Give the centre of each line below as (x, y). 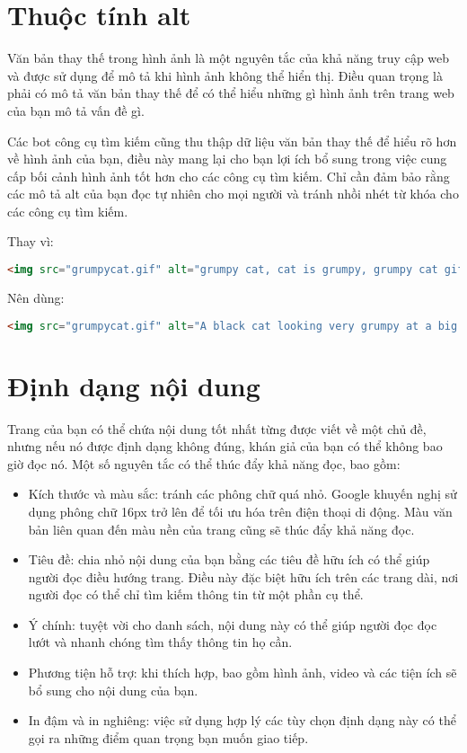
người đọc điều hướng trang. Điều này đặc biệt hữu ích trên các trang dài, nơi (243, 576)
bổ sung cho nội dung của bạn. (113, 690)
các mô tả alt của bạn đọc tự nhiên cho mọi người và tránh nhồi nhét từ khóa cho (233, 194)
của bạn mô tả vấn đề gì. (76, 110)
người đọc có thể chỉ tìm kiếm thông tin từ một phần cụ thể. (196, 594)
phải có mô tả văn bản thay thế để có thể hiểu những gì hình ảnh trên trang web (231, 93)
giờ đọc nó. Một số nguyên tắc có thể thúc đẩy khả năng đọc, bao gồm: (204, 463)
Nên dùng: (36, 297)
